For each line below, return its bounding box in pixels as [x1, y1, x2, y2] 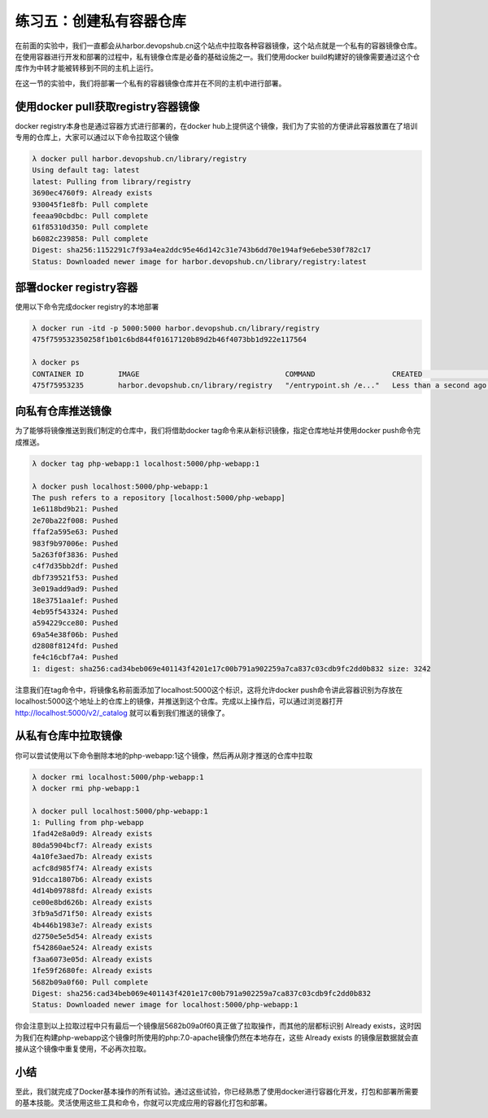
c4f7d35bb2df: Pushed [32, 562, 119, 571]
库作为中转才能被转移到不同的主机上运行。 [15, 64, 158, 73]
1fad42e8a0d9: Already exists [32, 829, 153, 839]
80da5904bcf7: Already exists [32, 840, 153, 850]
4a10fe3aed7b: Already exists [32, 852, 153, 862]
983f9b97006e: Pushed [32, 538, 119, 548]
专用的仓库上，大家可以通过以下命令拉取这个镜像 [15, 133, 179, 142]
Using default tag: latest [32, 165, 140, 175]
